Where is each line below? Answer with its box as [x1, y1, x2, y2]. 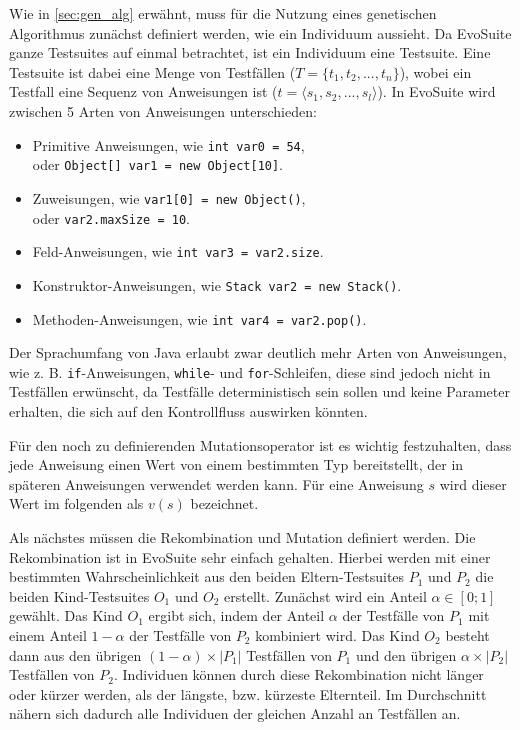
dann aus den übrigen [9, 644, 142, 665]
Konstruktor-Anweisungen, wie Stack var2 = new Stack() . [32, 274, 402, 295]
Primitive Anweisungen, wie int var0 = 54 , [32, 134, 305, 155]
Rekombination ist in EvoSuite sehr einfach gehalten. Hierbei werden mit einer [9, 546, 491, 567]
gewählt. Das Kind [9, 605, 123, 626]
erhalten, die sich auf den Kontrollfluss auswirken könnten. [9, 401, 368, 421]
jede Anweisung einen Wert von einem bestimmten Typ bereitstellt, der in [9, 454, 464, 475]
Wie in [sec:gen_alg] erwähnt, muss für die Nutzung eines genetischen [9, 3, 437, 23]
